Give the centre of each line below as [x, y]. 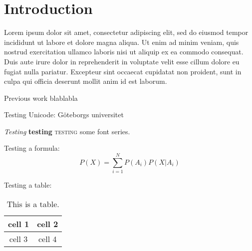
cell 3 [18, 239]
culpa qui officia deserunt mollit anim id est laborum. [86, 81]
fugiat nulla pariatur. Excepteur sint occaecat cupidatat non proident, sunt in [123, 71]
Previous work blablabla [41, 98]
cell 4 [48, 239]
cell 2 [48, 224]
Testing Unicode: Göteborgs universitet [64, 115]
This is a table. [33, 204]
